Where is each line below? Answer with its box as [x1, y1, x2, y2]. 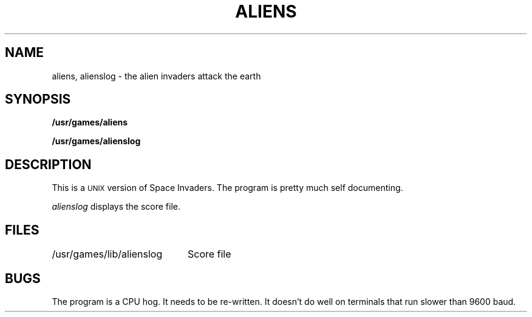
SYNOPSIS [5, 92, 71, 107]
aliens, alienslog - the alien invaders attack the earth [52, 70, 261, 81]
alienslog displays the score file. [52, 201, 181, 212]
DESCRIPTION [5, 156, 92, 172]
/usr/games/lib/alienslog [52, 248, 163, 261]
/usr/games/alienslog [52, 136, 141, 147]
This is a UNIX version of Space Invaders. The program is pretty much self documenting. [52, 182, 403, 193]
